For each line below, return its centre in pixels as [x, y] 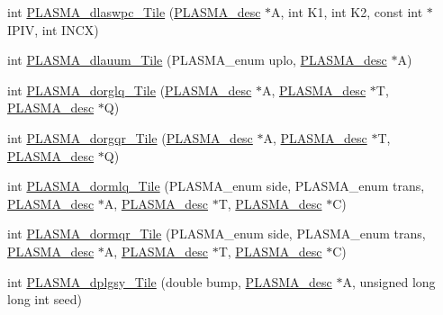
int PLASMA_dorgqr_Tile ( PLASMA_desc [130, 137]
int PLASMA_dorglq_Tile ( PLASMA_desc [130, 90]
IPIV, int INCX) [53, 29]
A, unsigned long [389, 281]
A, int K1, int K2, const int [347, 12]
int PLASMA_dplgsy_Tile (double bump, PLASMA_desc [170, 281]
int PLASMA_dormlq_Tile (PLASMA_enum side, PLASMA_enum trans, [216, 186]
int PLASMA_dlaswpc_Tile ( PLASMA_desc [134, 12]
